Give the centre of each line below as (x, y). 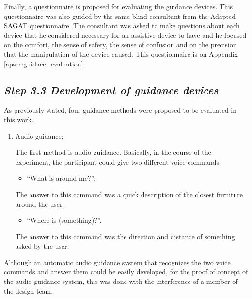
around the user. (40, 204)
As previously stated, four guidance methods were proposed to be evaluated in (120, 110)
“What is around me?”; (62, 178)
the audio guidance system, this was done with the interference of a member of (121, 281)
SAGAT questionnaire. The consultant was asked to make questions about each (122, 25)
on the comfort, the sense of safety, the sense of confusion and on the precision (120, 44)
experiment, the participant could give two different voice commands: (118, 161)
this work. (19, 119)
